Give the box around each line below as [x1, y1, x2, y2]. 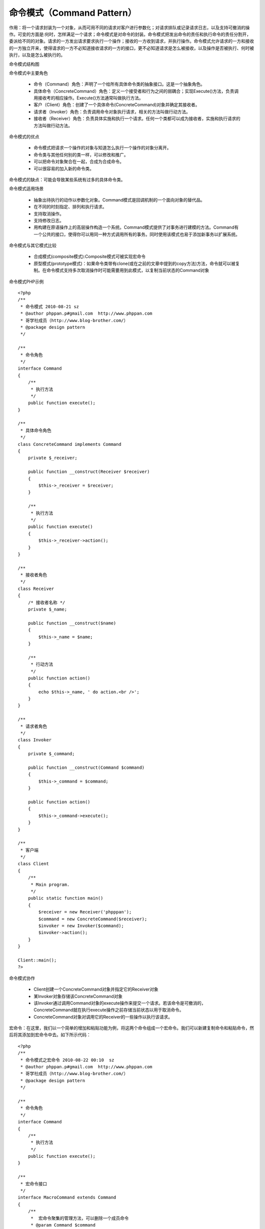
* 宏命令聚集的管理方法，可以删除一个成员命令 [30, 1215, 129, 1221]
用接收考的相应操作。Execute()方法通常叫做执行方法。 [33, 95, 143, 101]
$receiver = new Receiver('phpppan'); [38, 909, 132, 915]
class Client [18, 861, 49, 867]
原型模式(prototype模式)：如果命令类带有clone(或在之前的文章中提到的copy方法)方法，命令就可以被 [33, 261, 236, 266]
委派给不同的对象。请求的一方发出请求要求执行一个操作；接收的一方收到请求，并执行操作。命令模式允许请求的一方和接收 [9, 38, 254, 44]
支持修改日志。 [33, 217, 64, 223]
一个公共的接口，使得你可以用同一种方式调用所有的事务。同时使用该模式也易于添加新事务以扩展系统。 [33, 231, 240, 237]
